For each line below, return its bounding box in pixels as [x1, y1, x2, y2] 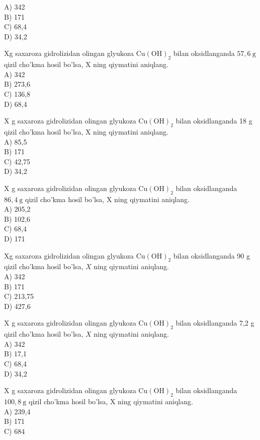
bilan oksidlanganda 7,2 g [176, 318, 254, 328]
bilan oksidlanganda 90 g [173, 250, 250, 261]
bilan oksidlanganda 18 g [176, 115, 252, 126]
